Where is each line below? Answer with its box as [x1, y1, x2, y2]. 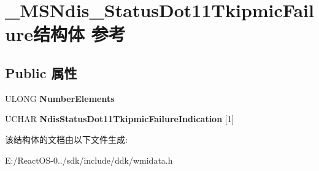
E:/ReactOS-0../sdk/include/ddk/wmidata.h [5, 153, 173, 166]
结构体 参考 [33, 21, 126, 46]
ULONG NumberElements [5, 92, 115, 104]
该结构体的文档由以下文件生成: [5, 133, 128, 145]
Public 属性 [5, 63, 77, 82]
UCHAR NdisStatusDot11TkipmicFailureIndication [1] [5, 112, 234, 125]
